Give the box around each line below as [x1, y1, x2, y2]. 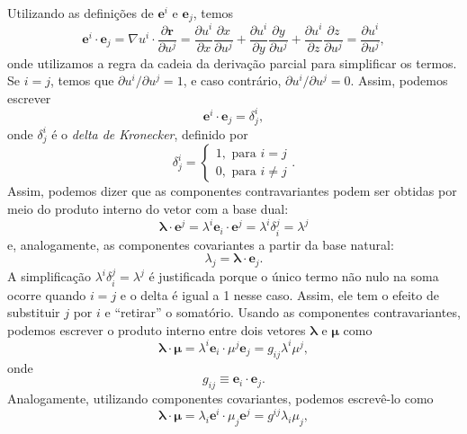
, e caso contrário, [183, 71, 282, 90]
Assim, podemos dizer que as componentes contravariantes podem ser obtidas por [7, 182, 457, 200]
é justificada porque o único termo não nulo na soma [148, 267, 439, 286]
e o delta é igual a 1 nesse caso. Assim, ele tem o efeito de [120, 285, 439, 304]
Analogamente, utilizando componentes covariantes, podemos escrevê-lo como [7, 389, 434, 408]
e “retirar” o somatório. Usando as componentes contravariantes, [104, 303, 461, 322]
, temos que [49, 71, 114, 90]
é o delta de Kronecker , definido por [51, 124, 248, 143]
